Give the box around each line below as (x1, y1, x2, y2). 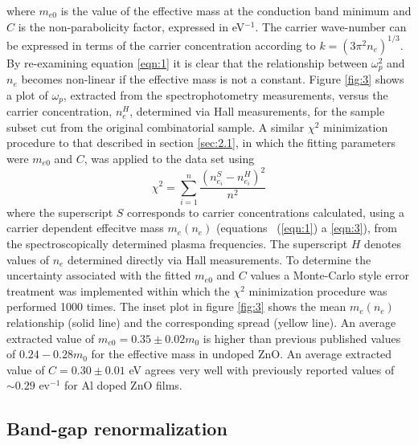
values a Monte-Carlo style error (250, 267, 409, 284)
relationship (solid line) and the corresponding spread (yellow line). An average (6, 313, 396, 330)
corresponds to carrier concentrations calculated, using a (127, 203, 405, 220)
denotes (364, 235, 402, 252)
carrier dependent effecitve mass (6, 219, 164, 236)
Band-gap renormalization (6, 416, 227, 441)
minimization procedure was (248, 282, 387, 299)
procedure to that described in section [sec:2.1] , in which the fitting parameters (6, 134, 395, 151)
